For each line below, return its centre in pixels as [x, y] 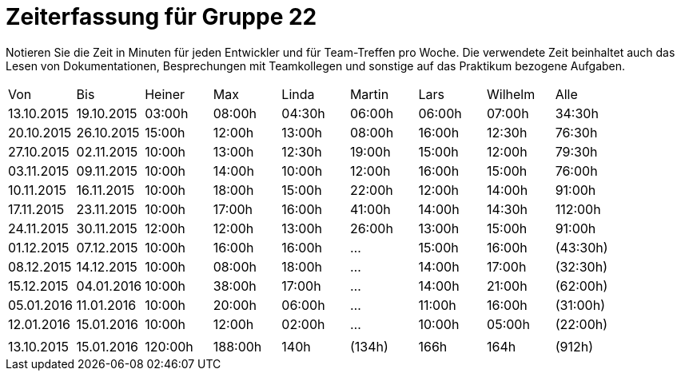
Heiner [165, 94]
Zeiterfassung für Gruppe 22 [161, 17]
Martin [369, 94]
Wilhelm [511, 94]
